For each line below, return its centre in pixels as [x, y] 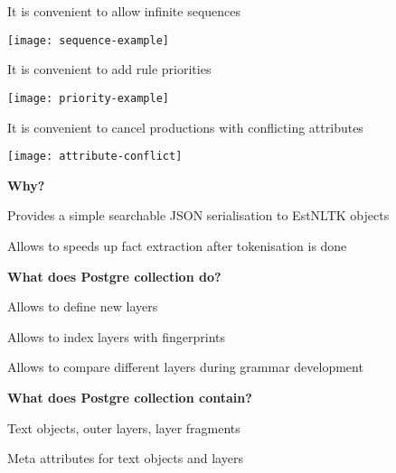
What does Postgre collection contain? [130, 397]
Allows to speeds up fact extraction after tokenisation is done [177, 245]
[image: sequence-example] [88, 40]
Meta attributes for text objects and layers [125, 458]
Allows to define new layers [83, 306]
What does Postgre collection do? [114, 276]
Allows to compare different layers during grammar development [185, 367]
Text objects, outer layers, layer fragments [124, 427]
